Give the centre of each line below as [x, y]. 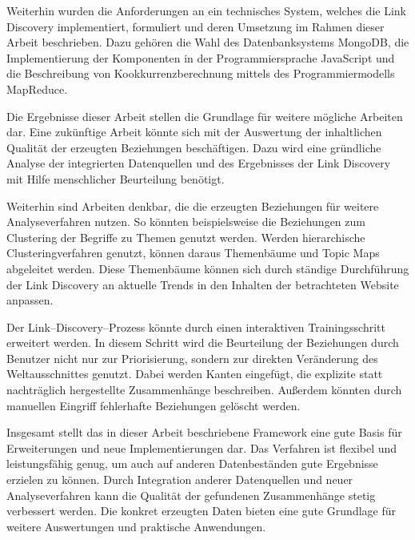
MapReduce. [37, 89]
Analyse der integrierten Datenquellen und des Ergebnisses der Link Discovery [199, 163]
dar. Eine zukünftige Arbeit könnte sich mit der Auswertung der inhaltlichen [194, 132]
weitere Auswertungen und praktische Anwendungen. [136, 526]
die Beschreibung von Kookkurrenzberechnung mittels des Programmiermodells [201, 73]
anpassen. [30, 300]
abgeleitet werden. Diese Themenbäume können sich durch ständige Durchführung [208, 268]
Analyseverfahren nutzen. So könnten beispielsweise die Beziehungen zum [186, 222]
